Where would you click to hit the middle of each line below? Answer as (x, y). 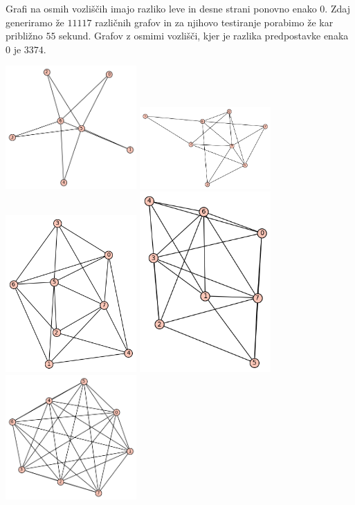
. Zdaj (337, 8)
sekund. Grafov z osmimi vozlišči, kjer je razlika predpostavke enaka (204, 36)
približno (24, 36)
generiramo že (35, 22)
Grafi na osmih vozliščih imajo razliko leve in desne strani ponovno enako (161, 8)
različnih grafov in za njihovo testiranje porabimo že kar (214, 22)
